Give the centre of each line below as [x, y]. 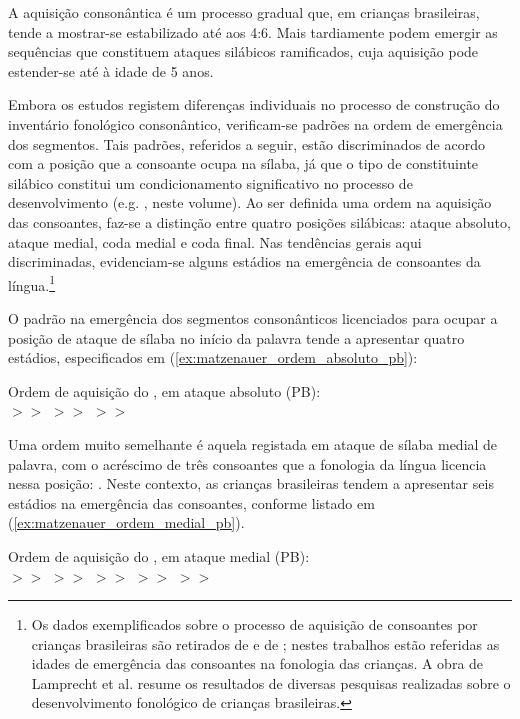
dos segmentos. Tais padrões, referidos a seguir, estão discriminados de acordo [246, 143]
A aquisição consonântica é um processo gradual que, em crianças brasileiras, [244, 12]
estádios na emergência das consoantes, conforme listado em [191, 502]
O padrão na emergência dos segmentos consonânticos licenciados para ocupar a [253, 317]
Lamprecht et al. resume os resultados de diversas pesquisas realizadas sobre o [271, 682]
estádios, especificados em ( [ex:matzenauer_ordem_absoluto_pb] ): [213, 357]
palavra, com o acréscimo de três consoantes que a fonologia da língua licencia [247, 463]
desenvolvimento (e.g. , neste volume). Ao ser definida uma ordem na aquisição [250, 202]
